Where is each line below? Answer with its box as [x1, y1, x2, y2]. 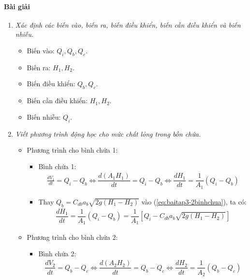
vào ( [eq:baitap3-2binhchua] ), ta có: [141, 196, 247, 206]
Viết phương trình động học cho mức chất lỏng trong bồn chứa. [15, 128, 201, 139]
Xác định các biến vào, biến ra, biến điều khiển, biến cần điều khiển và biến [15, 19, 241, 30]
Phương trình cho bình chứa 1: [27, 145, 118, 155]
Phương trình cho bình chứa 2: [27, 232, 118, 242]
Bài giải [4, 1, 30, 11]
